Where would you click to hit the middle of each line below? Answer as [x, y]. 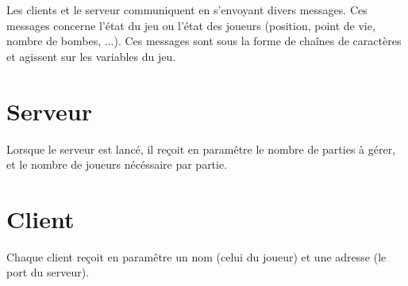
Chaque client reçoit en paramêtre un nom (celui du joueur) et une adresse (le [196, 256]
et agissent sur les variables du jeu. [91, 56]
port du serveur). [48, 272]
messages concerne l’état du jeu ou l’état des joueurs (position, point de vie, [191, 25]
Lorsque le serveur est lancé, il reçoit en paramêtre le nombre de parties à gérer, [201, 149]
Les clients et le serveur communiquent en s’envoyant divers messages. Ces [187, 10]
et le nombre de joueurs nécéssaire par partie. [117, 164]
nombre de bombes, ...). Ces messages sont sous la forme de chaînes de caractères [204, 41]
